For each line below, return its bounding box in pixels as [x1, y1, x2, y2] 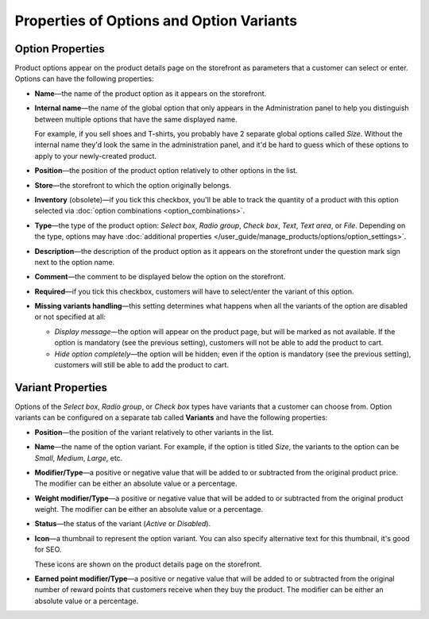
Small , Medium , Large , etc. [34, 453, 123, 463]
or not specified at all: [34, 312, 106, 321]
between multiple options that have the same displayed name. [34, 114, 238, 124]
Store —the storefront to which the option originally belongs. [34, 180, 232, 190]
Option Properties [14, 42, 105, 56]
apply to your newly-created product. [34, 151, 157, 160]
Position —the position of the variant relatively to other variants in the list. [34, 427, 274, 436]
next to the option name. [34, 257, 115, 267]
